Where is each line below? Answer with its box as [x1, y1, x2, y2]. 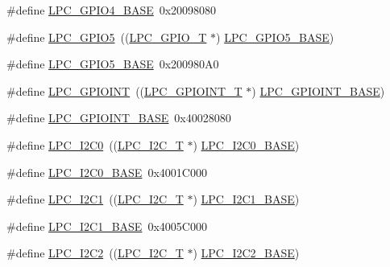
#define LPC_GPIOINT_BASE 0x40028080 [6, 109, 231, 126]
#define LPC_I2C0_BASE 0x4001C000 [6, 163, 207, 180]
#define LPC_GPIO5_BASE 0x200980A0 [6, 55, 219, 72]
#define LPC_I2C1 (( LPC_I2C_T [6, 191, 184, 207]
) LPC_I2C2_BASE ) [193, 244, 300, 261]
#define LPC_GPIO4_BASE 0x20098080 [6, 2, 217, 18]
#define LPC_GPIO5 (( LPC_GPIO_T [6, 28, 207, 45]
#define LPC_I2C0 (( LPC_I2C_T [6, 136, 184, 153]
